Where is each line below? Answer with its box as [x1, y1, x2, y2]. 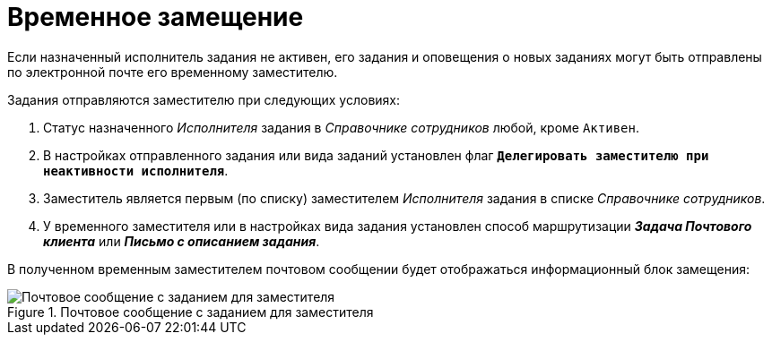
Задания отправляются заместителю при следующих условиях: [7, 91, 401, 107]
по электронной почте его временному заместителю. [7, 64, 338, 80]
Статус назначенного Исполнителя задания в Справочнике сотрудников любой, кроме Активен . [43, 119, 639, 135]
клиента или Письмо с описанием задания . [43, 233, 320, 249]
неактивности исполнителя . [43, 162, 229, 178]
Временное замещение [7, 2, 304, 32]
